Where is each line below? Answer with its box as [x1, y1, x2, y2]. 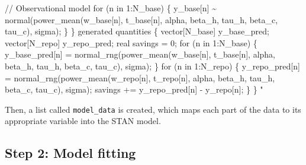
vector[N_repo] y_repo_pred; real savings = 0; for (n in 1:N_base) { [5, 36, 257, 49]
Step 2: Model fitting [5, 144, 136, 162]
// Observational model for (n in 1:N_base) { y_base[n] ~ [5, 2, 217, 14]
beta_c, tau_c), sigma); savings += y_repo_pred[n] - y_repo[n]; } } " [5, 83, 263, 96]
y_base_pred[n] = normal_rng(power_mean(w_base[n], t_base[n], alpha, [5, 48, 276, 61]
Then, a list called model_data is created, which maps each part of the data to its [5, 103, 301, 115]
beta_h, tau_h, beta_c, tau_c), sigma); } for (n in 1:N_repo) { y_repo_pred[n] [5, 59, 300, 72]
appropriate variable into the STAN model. [5, 115, 161, 127]
